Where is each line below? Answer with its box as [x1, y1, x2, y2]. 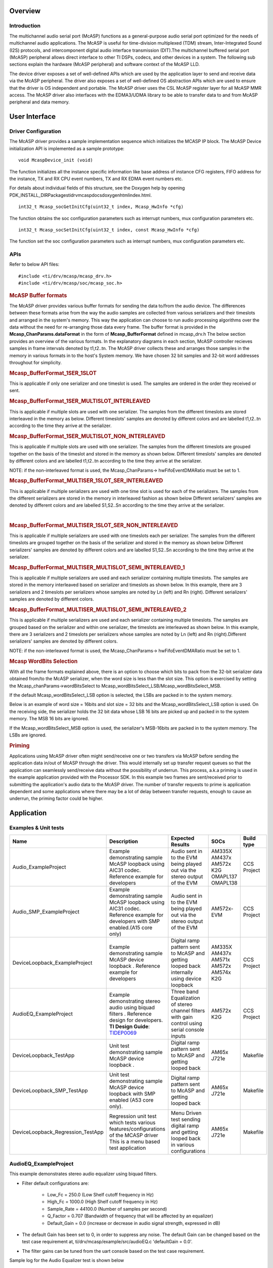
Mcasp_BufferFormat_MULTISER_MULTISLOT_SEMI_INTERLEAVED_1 [9, 563, 186, 571]
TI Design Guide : [109, 1023, 150, 1030]
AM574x [211, 969, 231, 976]
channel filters [171, 1007, 205, 1014]
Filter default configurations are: [22, 1180, 89, 1186]
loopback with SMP [109, 1090, 156, 1097]
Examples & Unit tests [9, 824, 64, 831]
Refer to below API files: [9, 261, 60, 267]
